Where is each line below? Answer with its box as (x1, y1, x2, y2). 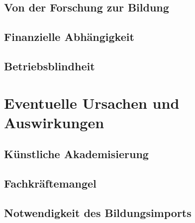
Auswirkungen (4, 112, 104, 132)
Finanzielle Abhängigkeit (4, 29, 134, 44)
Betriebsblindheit (4, 58, 95, 73)
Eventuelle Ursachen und (4, 92, 180, 113)
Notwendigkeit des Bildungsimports (4, 205, 192, 220)
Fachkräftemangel (4, 176, 97, 191)
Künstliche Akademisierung (4, 146, 149, 162)
